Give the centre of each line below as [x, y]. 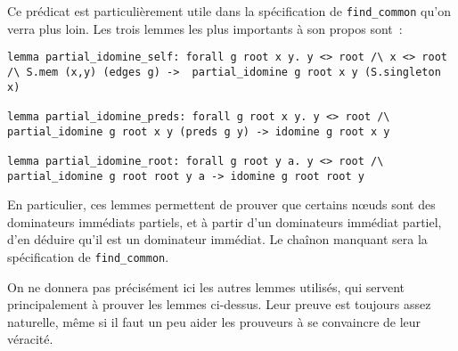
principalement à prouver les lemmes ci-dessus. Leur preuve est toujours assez [219, 304]
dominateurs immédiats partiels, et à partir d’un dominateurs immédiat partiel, [225, 221]
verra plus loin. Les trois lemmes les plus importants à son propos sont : [205, 28]
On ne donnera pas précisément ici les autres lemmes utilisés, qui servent [206, 286]
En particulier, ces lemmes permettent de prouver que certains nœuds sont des [221, 204]
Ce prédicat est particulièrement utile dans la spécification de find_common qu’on [229, 11]
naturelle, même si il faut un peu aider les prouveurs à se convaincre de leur [214, 321]
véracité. [30, 339]
